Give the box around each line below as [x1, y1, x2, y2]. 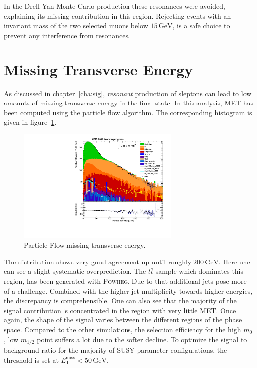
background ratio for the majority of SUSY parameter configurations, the [4, 345, 227, 355]
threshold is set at [4, 354, 59, 365]
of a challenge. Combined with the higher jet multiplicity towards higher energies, [4, 285, 253, 296]
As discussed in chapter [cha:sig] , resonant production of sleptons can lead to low [4, 88, 252, 98]
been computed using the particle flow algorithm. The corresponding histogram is [4, 107, 252, 117]
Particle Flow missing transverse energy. [24, 240, 146, 250]
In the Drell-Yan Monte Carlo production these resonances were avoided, [4, 1, 225, 11]
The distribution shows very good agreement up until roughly [4, 256, 192, 266]
